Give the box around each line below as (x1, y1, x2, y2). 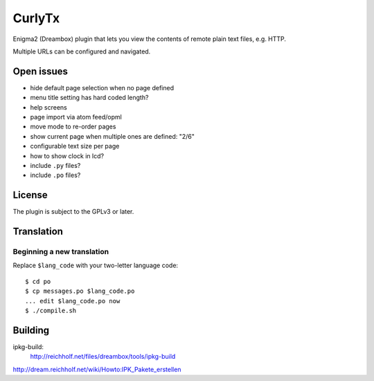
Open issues (12, 65, 69, 77)
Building (12, 324, 50, 336)
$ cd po (25, 278, 51, 285)
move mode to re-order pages (30, 122, 116, 131)
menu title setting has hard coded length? (30, 94, 149, 102)
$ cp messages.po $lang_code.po (25, 287, 135, 295)
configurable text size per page (30, 142, 120, 151)
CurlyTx (12, 10, 60, 26)
